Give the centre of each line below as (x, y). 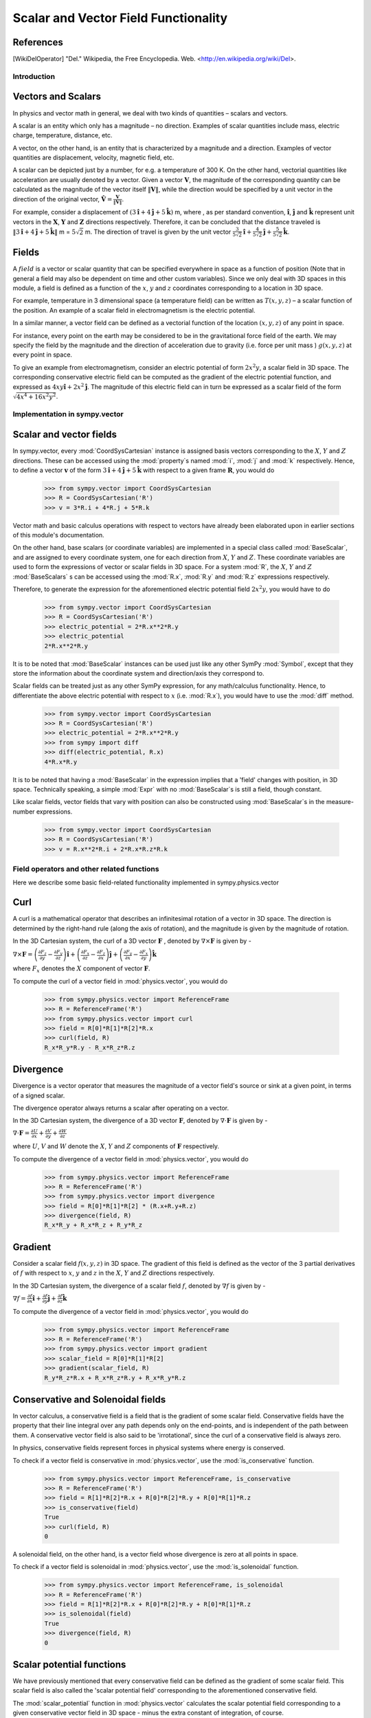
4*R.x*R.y (61, 762)
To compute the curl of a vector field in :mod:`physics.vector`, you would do (120, 981)
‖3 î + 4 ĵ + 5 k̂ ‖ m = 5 (44, 232)
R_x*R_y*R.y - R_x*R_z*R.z (90, 1047)
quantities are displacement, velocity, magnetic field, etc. (93, 157)
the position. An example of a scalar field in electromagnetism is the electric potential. (134, 310)
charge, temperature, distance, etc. (63, 135)
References (38, 42)
